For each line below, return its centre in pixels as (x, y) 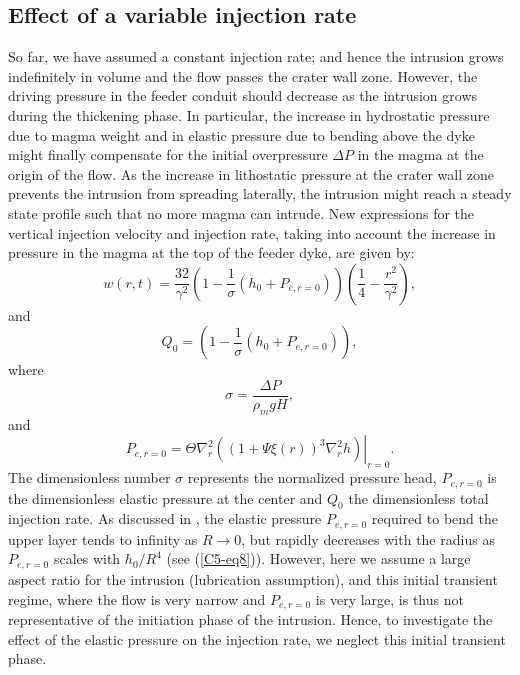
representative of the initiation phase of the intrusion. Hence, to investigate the (250, 618)
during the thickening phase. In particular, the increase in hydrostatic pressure (249, 114)
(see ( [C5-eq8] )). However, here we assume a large (318, 558)
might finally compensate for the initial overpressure (168, 154)
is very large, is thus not (389, 598)
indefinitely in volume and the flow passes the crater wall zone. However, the (243, 75)
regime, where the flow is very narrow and (137, 598)
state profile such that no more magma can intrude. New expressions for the (241, 212)
